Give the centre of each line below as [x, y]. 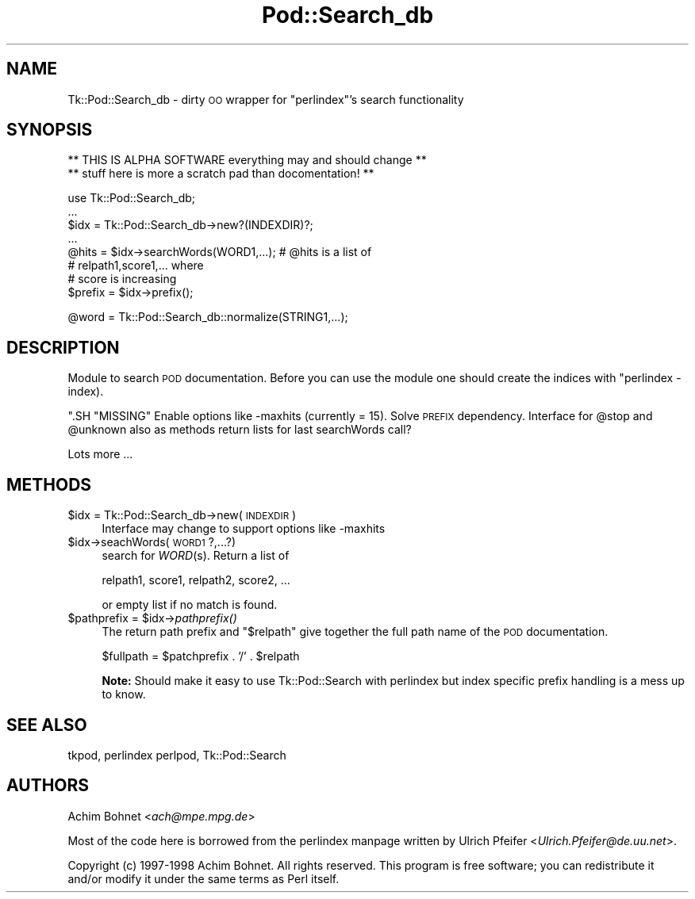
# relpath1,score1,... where [136, 266]
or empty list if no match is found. [190, 605]
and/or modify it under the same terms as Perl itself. [204, 878]
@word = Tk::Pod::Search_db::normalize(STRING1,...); [208, 317]
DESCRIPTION [63, 347]
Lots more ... [100, 454]
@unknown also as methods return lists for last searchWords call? [240, 430]
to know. [124, 694]
